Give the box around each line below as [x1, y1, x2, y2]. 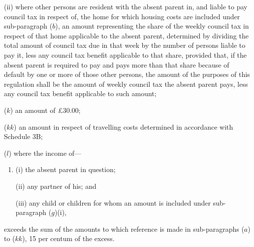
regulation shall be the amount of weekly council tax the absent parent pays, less [4, 78, 248, 89]
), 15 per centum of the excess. [22, 233, 115, 244]
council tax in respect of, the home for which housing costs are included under [4, 11, 240, 21]
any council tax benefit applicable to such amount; [4, 88, 157, 99]
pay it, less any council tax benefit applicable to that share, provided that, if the [4, 49, 247, 60]
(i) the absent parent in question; [15, 164, 116, 175]
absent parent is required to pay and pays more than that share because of [4, 59, 229, 70]
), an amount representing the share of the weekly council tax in [55, 21, 249, 31]
